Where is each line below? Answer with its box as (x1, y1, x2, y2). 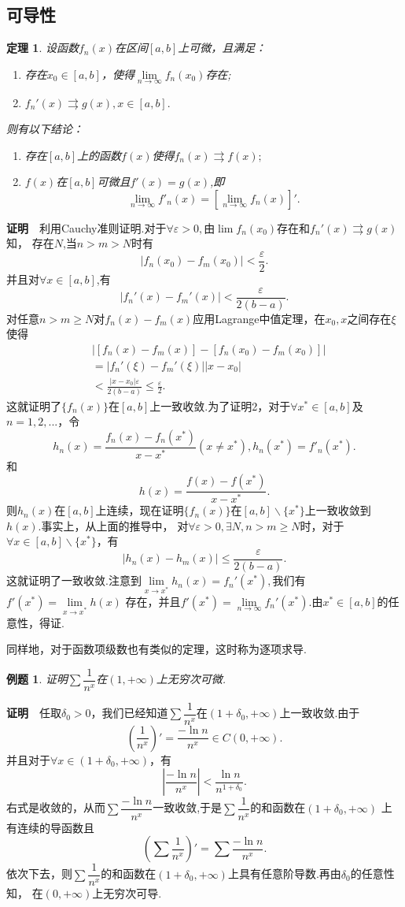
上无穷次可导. (92, 885, 162, 901)
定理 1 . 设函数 (6, 39, 79, 56)
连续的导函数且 (17, 819, 94, 835)
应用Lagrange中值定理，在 (193, 310, 326, 326)
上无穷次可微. (156, 671, 226, 687)
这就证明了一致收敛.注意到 (6, 572, 142, 589)
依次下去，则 (6, 865, 72, 882)
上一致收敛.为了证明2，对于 (149, 397, 291, 414)
